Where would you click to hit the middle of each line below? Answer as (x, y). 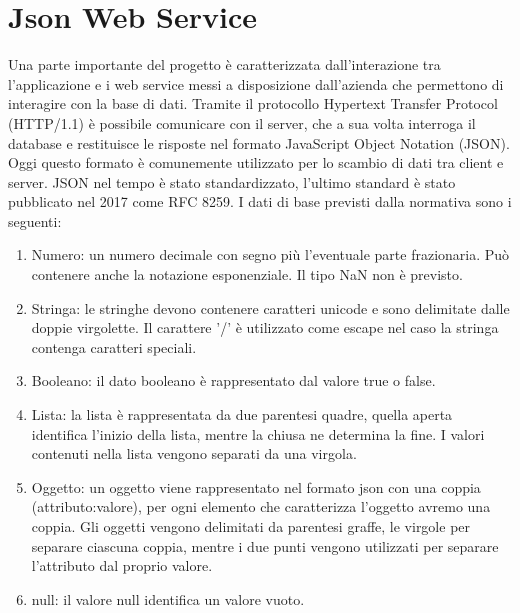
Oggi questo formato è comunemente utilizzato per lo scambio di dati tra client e (256, 162)
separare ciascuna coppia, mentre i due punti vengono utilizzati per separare (265, 545)
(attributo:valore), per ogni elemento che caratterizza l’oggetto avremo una (261, 506)
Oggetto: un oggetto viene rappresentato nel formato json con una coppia (256, 486)
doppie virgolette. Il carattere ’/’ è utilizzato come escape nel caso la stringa (265, 327)
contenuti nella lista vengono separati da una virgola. (194, 453)
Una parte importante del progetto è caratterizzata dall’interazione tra (224, 64)
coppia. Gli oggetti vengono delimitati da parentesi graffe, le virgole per (251, 526)
